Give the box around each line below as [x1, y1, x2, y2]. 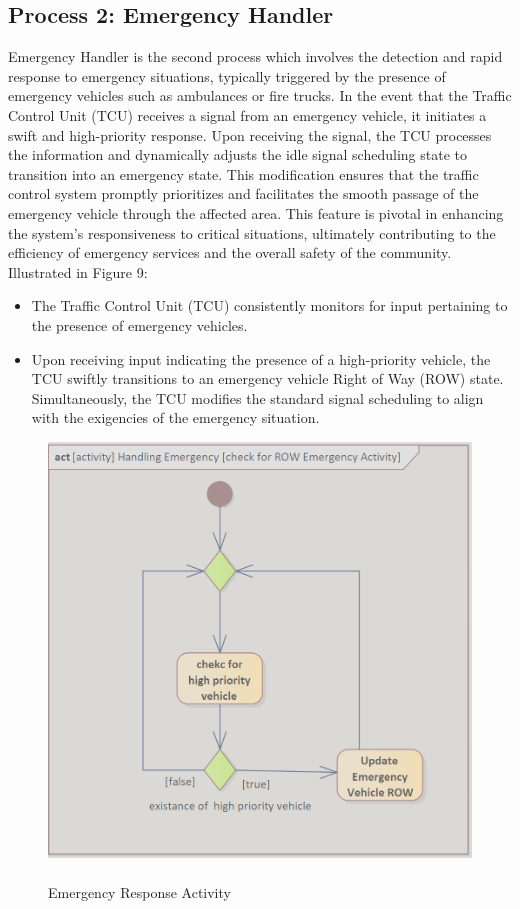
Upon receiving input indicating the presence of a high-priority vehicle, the [31, 348, 491, 369]
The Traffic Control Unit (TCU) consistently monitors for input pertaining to [31, 295, 508, 316]
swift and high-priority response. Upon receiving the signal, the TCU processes [8, 124, 492, 145]
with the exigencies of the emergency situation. [31, 407, 320, 428]
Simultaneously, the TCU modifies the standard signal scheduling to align [31, 387, 484, 408]
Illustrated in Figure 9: [8, 261, 148, 282]
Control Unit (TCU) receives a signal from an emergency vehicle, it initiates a [8, 104, 487, 125]
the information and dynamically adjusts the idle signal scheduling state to [8, 144, 467, 165]
